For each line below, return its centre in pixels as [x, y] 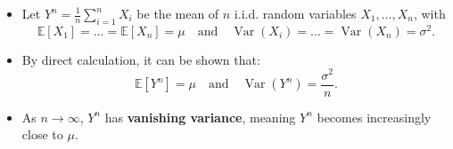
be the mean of [178, 13]
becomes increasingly [374, 117]
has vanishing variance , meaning [200, 117]
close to [42, 134]
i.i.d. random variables [295, 13]
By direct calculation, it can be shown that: [141, 59]
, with [429, 13]
